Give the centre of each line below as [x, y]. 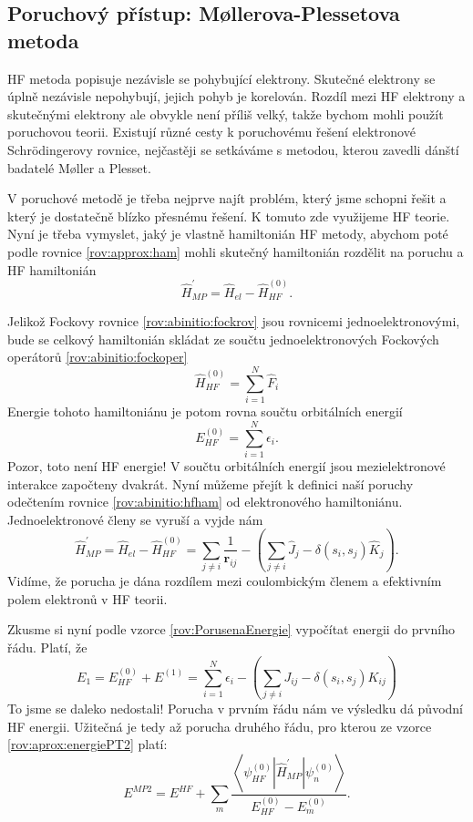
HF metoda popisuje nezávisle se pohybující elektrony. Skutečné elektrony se [221, 78]
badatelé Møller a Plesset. [79, 167]
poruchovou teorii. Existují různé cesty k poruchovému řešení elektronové [211, 132]
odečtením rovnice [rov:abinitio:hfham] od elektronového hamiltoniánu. [205, 502]
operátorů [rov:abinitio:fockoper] [98, 357]
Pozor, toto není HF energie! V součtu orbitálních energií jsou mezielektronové [226, 465]
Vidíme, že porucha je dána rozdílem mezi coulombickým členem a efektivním [225, 581]
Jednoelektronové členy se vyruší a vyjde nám [135, 519]
